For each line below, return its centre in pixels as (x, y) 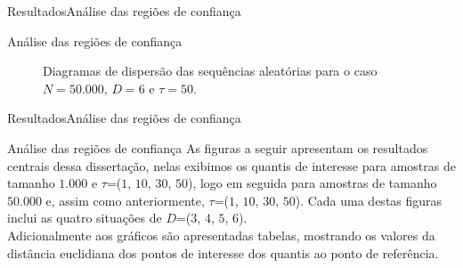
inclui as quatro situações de (85, 218)
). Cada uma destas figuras (369, 200)
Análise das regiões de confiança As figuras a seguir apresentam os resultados (218, 147)
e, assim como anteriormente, (125, 200)
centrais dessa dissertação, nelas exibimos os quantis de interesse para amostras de (231, 165)
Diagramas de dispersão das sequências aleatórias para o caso (210, 71)
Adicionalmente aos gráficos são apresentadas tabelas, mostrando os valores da (221, 235)
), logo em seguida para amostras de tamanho (312, 183)
